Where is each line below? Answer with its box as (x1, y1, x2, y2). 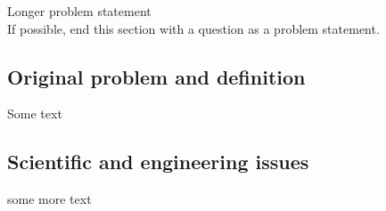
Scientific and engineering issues (7, 148, 309, 175)
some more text (7, 190, 92, 208)
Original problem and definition (7, 62, 306, 90)
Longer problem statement (7, 2, 152, 20)
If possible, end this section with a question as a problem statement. (7, 19, 380, 37)
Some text (7, 104, 62, 123)
